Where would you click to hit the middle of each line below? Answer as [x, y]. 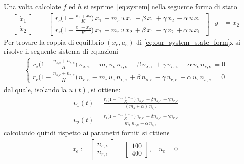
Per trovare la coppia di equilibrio [54, 41]
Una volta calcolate [32, 6]
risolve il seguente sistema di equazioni [61, 51]
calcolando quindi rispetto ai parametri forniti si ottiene [87, 133]
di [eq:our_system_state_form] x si [188, 41]
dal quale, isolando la [35, 89]
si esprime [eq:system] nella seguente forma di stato [160, 6]
